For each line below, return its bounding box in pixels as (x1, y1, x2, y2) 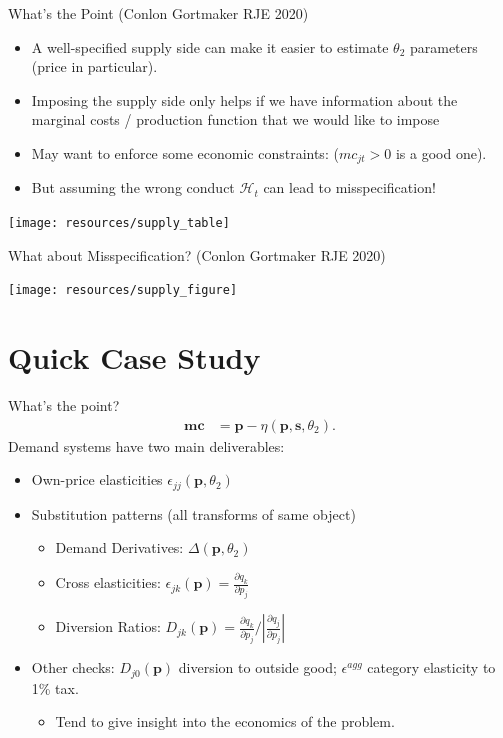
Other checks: (31, 657, 115, 678)
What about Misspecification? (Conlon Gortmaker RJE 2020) (8, 244, 386, 265)
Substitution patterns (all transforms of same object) (31, 503, 356, 524)
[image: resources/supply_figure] (8, 283, 238, 298)
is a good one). (395, 142, 487, 163)
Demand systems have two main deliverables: (8, 435, 285, 456)
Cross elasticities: (55, 572, 161, 593)
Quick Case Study (8, 337, 261, 378)
